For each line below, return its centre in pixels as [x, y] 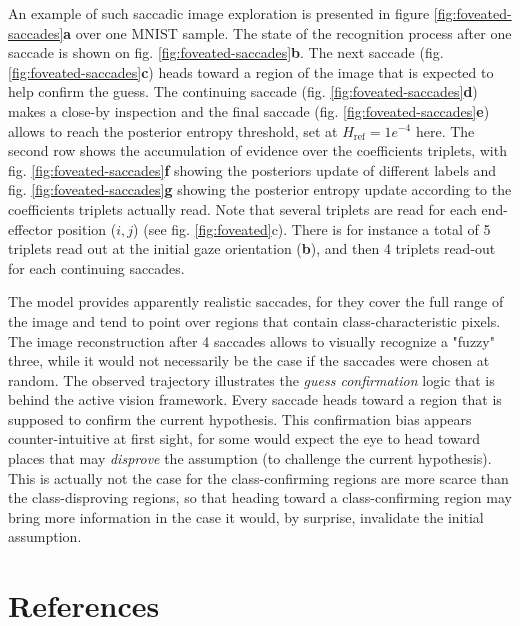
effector [30, 228]
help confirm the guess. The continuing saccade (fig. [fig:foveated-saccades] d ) [243, 91]
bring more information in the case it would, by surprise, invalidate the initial [246, 516]
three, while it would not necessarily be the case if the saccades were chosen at [249, 360]
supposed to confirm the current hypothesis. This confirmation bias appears [240, 418]
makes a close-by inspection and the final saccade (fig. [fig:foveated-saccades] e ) [249, 110]
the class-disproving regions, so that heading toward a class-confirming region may [260, 497]
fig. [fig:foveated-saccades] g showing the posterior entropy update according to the [260, 189]
